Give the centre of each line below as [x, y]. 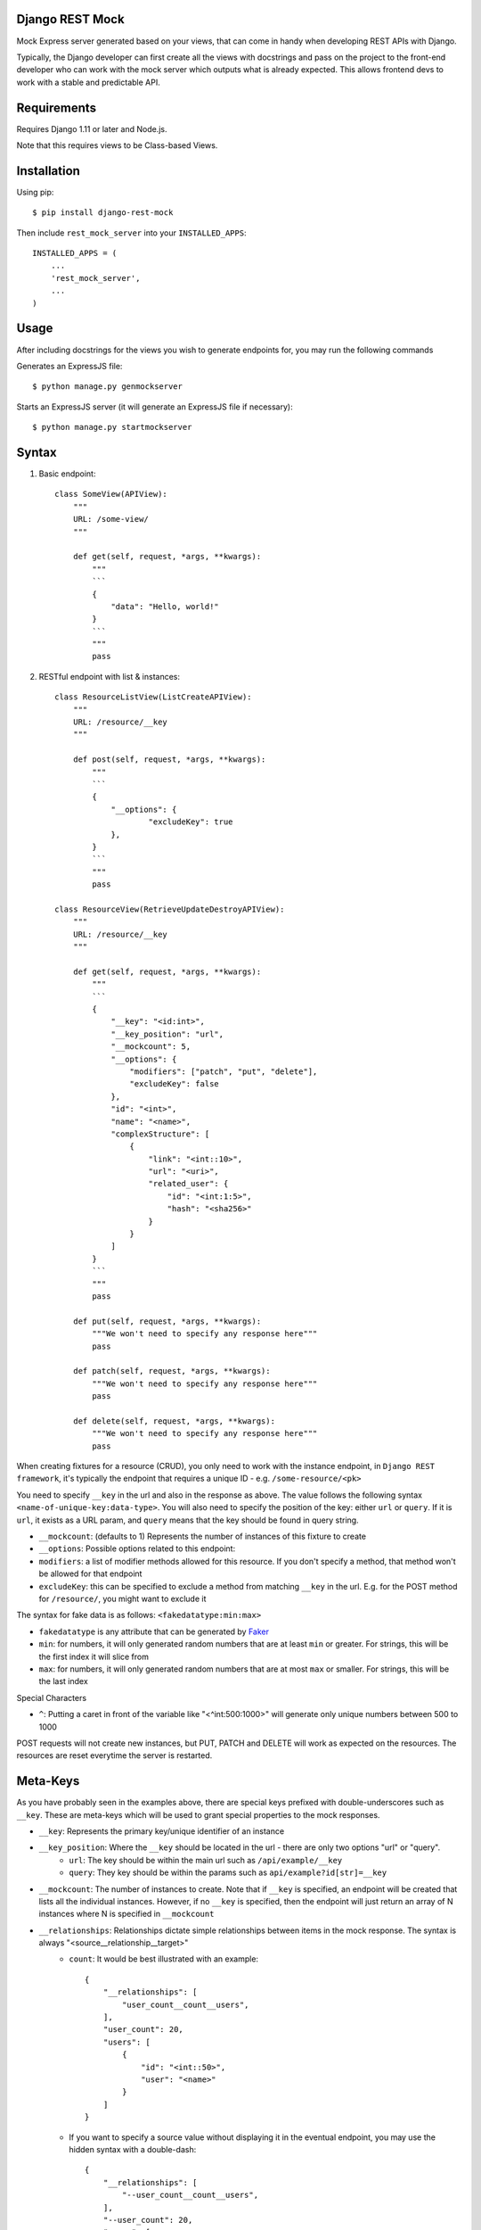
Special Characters [52, 1697]
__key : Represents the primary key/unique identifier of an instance [162, 1831]
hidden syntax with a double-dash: [133, 2149]
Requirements [57, 107]
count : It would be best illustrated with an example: [163, 1959]
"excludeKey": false [175, 1084]
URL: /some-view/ [110, 519]
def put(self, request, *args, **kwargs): [167, 1321]
